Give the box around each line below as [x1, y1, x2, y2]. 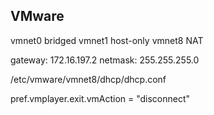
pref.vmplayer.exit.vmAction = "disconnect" [10, 92, 191, 104]
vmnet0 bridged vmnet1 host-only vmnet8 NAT [10, 34, 204, 46]
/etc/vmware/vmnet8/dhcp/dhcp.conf [10, 73, 167, 85]
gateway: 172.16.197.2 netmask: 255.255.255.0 [10, 54, 200, 66]
